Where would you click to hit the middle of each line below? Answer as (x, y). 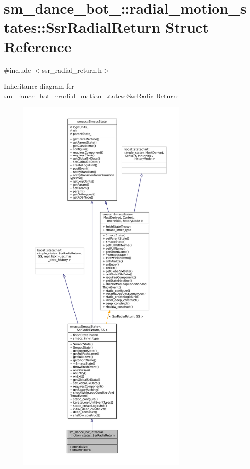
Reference (38, 46)
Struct (187, 27)
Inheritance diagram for (39, 86)
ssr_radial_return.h (72, 69)
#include (18, 69)
